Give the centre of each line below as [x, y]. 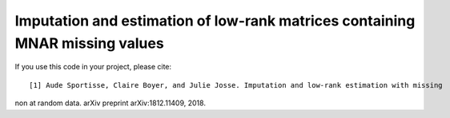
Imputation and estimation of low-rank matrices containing [215, 21]
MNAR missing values [89, 43]
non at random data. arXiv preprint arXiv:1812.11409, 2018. [110, 103]
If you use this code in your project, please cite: [93, 67]
